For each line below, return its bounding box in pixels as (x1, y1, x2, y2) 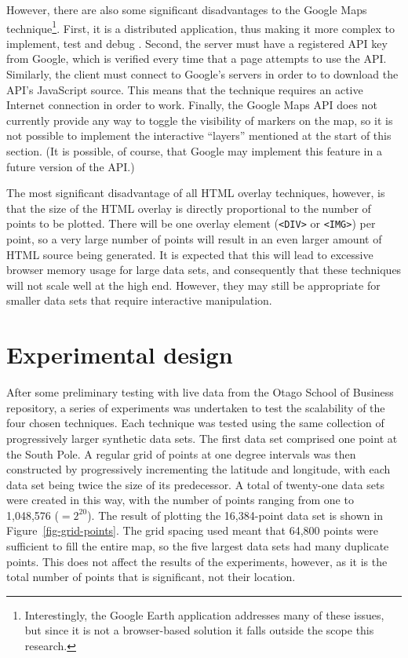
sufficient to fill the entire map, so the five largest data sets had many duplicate (6, 538, 389, 554)
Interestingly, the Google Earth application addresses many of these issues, (24, 606, 384, 623)
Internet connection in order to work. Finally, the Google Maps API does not (6, 97, 377, 113)
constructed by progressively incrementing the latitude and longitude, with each (6, 461, 391, 477)
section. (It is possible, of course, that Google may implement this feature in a (6, 143, 382, 159)
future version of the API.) (6, 158, 135, 174)
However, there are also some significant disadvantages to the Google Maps (6, 2, 367, 17)
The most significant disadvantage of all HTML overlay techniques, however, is (6, 185, 385, 201)
